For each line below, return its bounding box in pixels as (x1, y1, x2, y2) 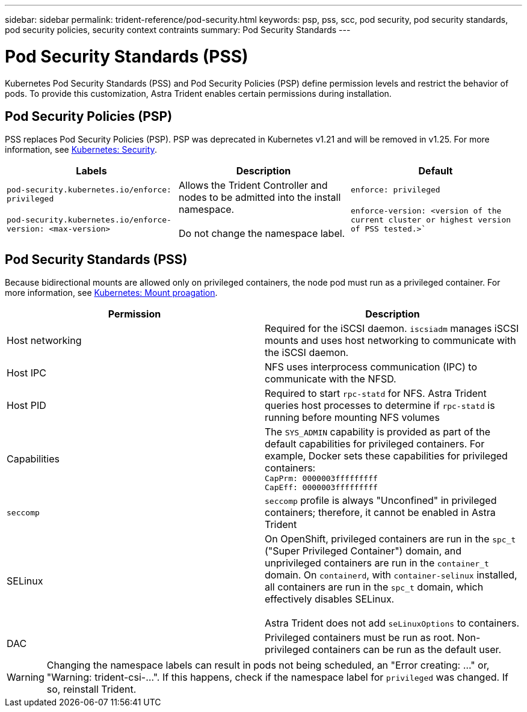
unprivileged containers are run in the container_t (265, 557, 489, 569)
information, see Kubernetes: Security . (5, 144, 157, 155)
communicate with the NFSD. (265, 373, 396, 385)
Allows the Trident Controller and (178, 179, 328, 192)
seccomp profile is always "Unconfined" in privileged (265, 494, 497, 507)
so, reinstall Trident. (46, 683, 137, 696)
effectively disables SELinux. (265, 593, 395, 606)
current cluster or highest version (350, 215, 511, 225)
